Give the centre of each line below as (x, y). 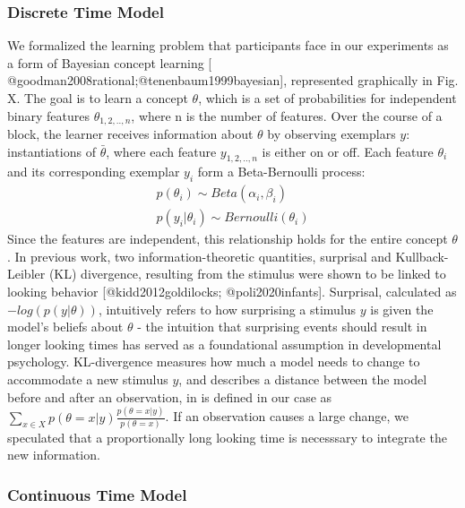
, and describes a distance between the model (303, 379)
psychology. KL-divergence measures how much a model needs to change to (214, 362)
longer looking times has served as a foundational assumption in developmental (224, 344)
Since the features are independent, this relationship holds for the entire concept (228, 239)
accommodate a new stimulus (88, 379)
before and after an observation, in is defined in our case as (170, 396)
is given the (402, 309)
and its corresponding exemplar (94, 172)
